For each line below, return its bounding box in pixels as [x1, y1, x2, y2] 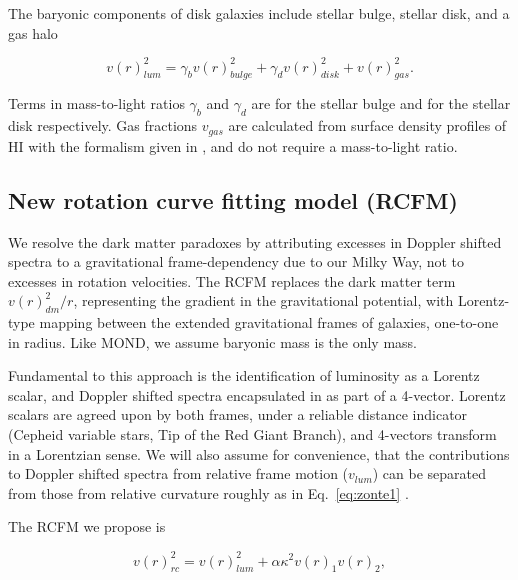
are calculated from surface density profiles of [228, 115, 507, 136]
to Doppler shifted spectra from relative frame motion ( [8, 463, 349, 484]
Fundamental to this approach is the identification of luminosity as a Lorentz [8, 365, 480, 386]
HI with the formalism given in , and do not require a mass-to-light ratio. [8, 135, 458, 156]
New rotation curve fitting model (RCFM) [8, 184, 458, 215]
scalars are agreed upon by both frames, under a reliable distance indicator [8, 404, 468, 425]
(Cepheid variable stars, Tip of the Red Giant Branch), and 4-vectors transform [8, 424, 497, 445]
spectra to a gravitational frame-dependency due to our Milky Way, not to [8, 251, 465, 272]
